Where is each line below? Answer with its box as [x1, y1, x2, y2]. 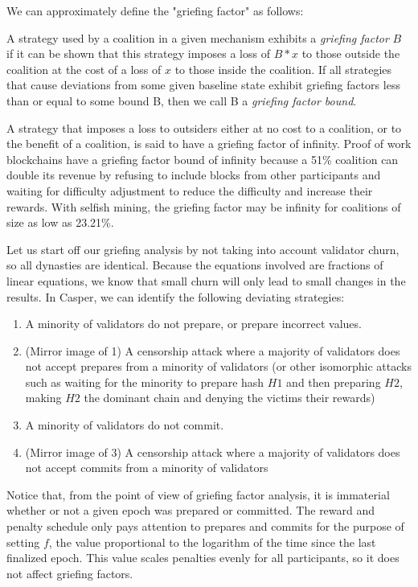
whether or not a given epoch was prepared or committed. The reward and [6, 502, 375, 519]
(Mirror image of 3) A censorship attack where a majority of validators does [25, 443, 400, 460]
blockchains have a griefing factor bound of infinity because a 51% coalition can [6, 150, 399, 167]
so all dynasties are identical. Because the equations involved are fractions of [6, 257, 383, 273]
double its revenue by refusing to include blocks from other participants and [6, 166, 381, 183]
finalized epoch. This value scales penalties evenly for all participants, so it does [6, 549, 400, 566]
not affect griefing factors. [6, 564, 133, 581]
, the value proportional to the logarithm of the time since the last [48, 533, 376, 550]
